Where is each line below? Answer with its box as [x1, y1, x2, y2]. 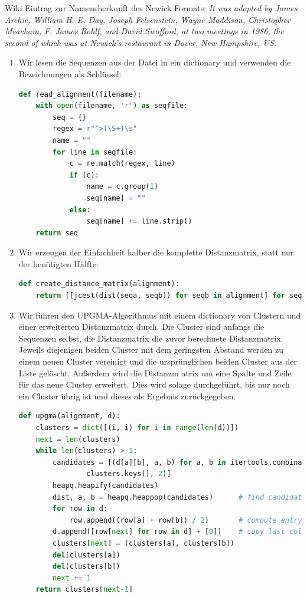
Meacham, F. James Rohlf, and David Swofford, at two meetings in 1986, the [5, 25, 284, 37]
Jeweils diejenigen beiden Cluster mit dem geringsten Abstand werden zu [18, 343, 284, 356]
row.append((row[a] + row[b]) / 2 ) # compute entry [69, 516, 302, 524]
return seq [35, 228, 79, 237]
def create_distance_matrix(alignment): [18, 280, 179, 288]
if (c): [69, 170, 99, 179]
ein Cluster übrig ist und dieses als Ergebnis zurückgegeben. [18, 389, 236, 402]
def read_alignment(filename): [18, 90, 142, 99]
